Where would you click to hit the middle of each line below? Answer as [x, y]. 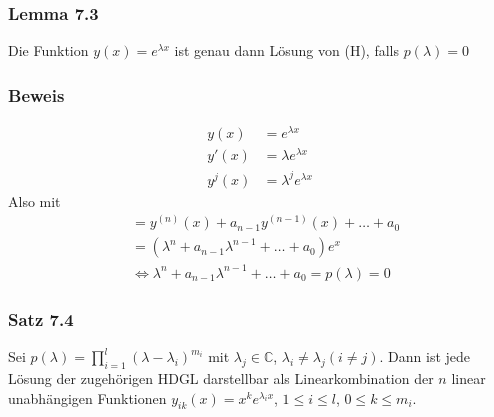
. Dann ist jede [425, 356]
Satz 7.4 [41, 318]
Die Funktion [48, 50]
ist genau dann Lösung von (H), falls [286, 50]
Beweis [36, 94]
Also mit [34, 200]
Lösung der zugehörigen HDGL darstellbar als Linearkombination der [221, 378]
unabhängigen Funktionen [87, 397]
